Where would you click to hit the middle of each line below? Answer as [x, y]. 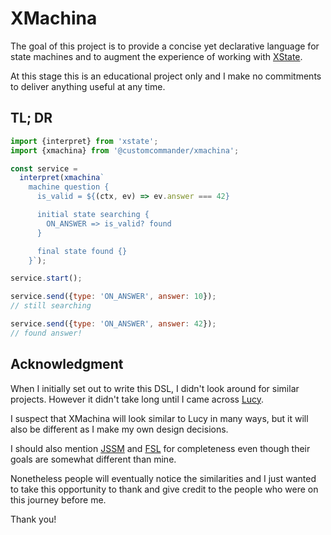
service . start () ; [46, 278]
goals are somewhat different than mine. [93, 459]
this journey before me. [58, 499]
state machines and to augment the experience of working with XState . [156, 56]
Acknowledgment [67, 364]
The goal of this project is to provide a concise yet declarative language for [165, 46]
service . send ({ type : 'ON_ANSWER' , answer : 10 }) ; [113, 297]
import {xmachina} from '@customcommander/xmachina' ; [125, 150]
